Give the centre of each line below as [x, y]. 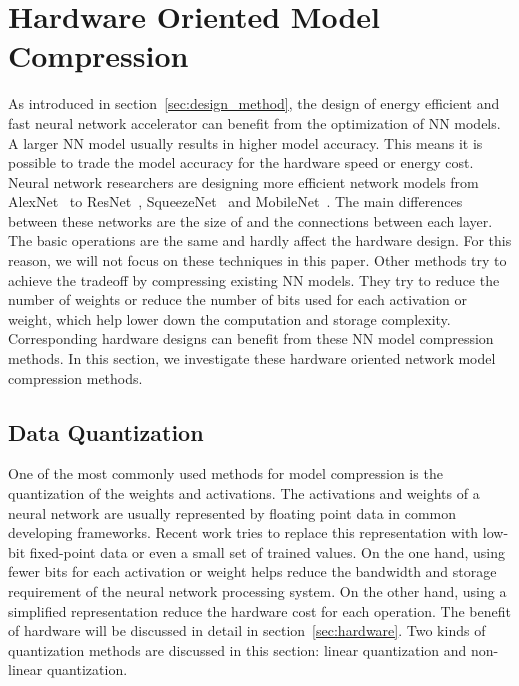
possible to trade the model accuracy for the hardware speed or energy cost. [241, 162]
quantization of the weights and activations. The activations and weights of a [244, 493]
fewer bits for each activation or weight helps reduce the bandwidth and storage [252, 571]
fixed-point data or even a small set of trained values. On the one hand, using [267, 551]
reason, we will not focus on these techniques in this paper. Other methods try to [257, 260]
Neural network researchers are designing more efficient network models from [243, 181]
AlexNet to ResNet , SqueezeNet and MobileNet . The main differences [235, 201]
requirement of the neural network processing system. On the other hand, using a [257, 590]
